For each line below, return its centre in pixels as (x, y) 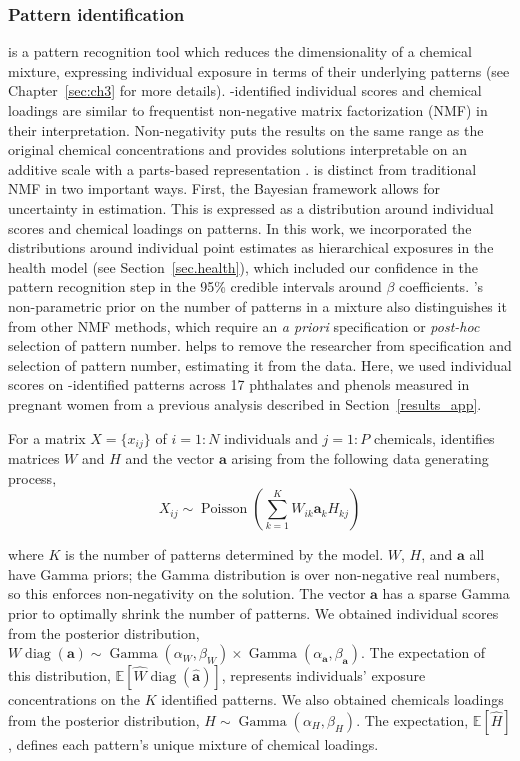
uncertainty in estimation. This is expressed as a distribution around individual (251, 207)
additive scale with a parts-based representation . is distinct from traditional (242, 168)
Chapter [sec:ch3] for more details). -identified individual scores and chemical (245, 90)
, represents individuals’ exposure (323, 675)
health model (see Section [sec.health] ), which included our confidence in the (243, 266)
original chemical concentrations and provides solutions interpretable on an (238, 149)
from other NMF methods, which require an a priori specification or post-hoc (244, 325)
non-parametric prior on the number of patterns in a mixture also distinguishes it (257, 305)
